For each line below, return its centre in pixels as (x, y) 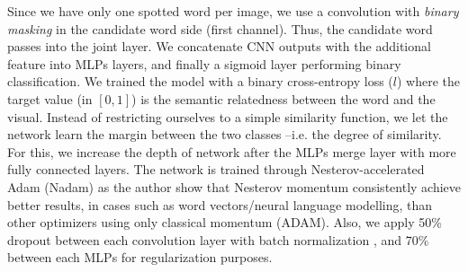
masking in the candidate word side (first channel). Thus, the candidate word (220, 28)
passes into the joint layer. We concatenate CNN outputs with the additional (219, 46)
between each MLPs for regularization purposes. (140, 257)
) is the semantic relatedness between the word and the (283, 98)
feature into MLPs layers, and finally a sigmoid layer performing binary (204, 63)
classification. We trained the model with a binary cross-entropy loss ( (200, 81)
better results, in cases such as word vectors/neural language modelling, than (220, 204)
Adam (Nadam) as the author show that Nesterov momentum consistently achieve (234, 186)
